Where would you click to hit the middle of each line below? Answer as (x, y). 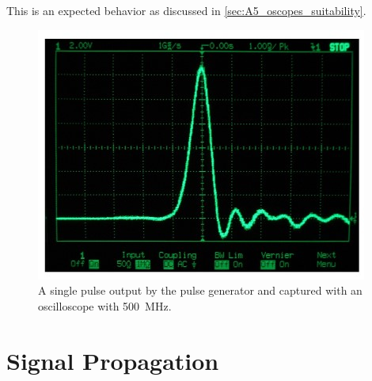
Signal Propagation (113, 360)
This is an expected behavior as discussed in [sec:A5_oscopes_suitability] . (186, 10)
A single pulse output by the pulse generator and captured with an (200, 290)
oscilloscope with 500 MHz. (105, 305)
